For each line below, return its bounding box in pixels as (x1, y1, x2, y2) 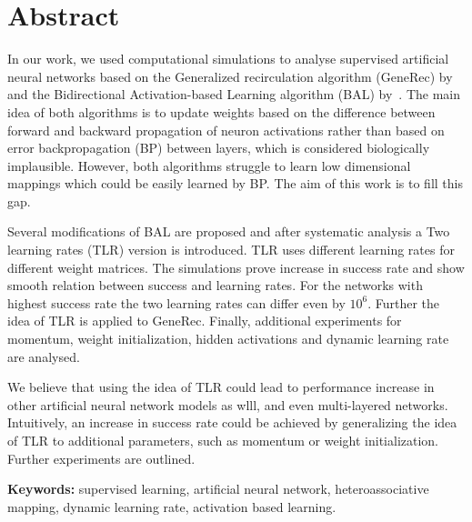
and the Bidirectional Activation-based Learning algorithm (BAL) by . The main (7, 85, 461, 104)
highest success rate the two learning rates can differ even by (7, 293, 346, 312)
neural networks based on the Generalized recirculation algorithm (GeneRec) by (7, 66, 453, 85)
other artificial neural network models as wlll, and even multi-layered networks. (7, 395, 448, 414)
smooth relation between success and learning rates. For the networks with (7, 276, 423, 295)
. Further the (367, 293, 440, 312)
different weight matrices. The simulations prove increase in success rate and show (7, 257, 465, 276)
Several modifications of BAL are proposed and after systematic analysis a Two (7, 222, 450, 241)
